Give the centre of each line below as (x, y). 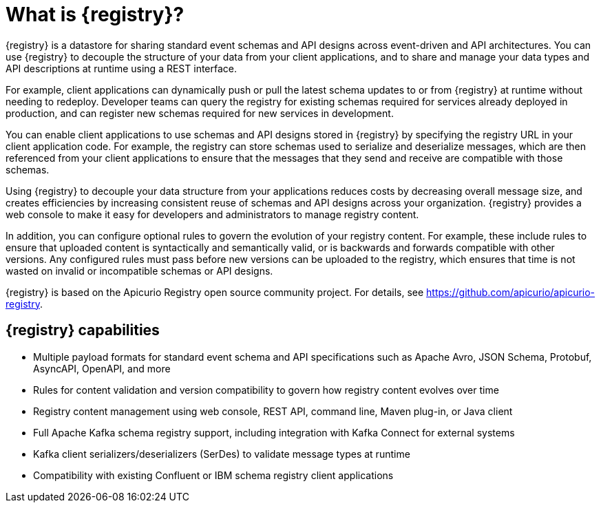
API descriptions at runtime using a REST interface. (122, 68)
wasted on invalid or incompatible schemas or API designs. (139, 271)
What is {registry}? (95, 14)
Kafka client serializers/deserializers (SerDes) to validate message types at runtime (222, 454)
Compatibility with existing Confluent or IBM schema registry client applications (213, 475)
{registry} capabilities (83, 330)
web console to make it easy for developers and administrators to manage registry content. (212, 214)
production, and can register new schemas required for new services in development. (200, 113)
